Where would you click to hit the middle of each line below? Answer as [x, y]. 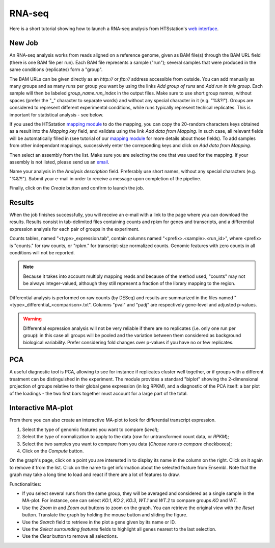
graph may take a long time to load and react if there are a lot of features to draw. [95, 474]
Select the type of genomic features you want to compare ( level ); [90, 430]
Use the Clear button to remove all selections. [70, 536]
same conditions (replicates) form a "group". [56, 69]
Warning [32, 319]
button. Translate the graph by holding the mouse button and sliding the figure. [105, 515]
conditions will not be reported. [42, 252]
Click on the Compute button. [53, 451]
